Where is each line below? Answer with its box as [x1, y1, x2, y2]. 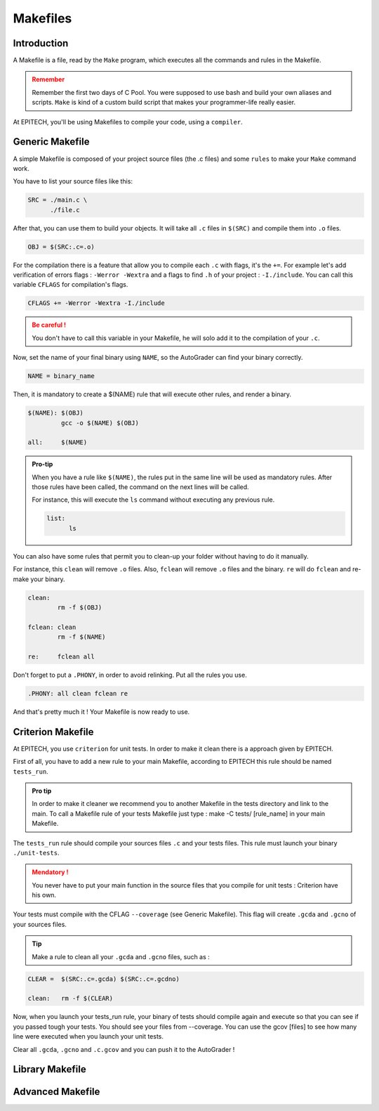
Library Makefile [13, 1063, 87, 1075]
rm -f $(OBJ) [57, 603, 102, 611]
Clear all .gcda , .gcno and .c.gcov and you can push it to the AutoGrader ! [13, 1045, 235, 1053]
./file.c [50, 206, 80, 214]
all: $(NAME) [27, 438, 88, 446]
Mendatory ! [32, 868, 69, 876]
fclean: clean [27, 623, 77, 631]
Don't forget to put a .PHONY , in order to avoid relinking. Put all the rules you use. [13, 670, 247, 679]
